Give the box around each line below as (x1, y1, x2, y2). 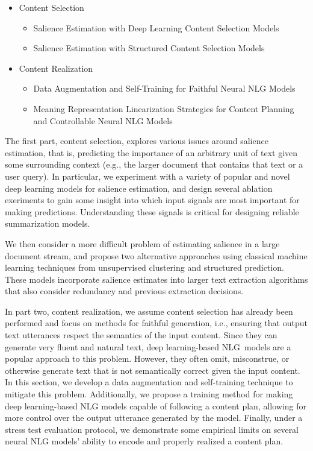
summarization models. (5, 217, 90, 230)
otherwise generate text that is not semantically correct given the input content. (5, 364, 300, 376)
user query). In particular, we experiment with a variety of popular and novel (5, 169, 290, 182)
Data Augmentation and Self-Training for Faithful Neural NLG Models (33, 82, 296, 95)
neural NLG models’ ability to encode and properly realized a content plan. (5, 435, 284, 447)
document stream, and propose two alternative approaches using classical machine (5, 249, 308, 262)
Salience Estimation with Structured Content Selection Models (33, 42, 265, 54)
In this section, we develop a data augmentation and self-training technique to (5, 376, 293, 388)
